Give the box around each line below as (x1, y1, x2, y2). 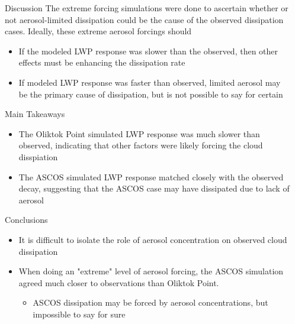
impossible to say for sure (33, 307, 126, 320)
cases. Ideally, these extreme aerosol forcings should (5, 25, 192, 37)
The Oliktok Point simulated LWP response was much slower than (18, 127, 260, 140)
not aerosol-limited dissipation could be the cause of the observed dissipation (5, 13, 284, 25)
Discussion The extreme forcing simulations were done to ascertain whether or (5, 2, 288, 14)
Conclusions (5, 213, 48, 226)
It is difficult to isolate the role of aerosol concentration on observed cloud (18, 233, 287, 245)
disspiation (18, 150, 58, 163)
